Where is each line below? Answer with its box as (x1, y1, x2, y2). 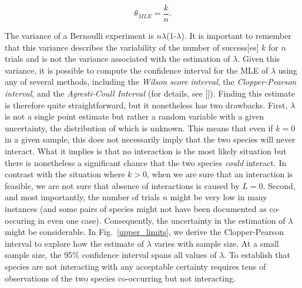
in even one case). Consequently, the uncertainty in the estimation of (38, 214, 286, 226)
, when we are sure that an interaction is (147, 168, 293, 180)
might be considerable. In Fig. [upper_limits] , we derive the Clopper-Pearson (5, 226, 284, 238)
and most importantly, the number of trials (5, 191, 160, 203)
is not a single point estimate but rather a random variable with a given (5, 110, 264, 123)
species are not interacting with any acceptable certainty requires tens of (5, 260, 266, 272)
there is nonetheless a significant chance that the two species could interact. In (5, 156, 287, 168)
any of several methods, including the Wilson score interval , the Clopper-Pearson (5, 75, 297, 88)
